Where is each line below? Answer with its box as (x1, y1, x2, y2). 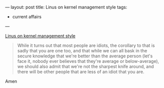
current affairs (12, 14, 42, 19)
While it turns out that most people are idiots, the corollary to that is (17, 43, 155, 48)
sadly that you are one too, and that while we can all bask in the (17, 48, 148, 53)
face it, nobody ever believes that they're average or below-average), (17, 58, 160, 64)
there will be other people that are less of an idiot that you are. (17, 69, 145, 75)
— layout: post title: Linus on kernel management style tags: (5, 4, 127, 10)
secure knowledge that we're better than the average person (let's (17, 53, 153, 59)
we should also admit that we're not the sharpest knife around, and (17, 64, 154, 69)
